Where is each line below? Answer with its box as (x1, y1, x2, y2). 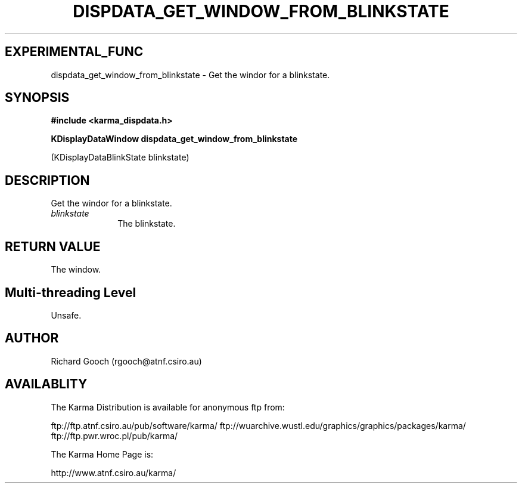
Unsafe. (51, 310, 82, 320)
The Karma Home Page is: (51, 449, 154, 459)
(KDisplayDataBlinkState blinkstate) (51, 152, 189, 163)
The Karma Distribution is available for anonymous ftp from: (51, 401, 285, 412)
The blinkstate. (117, 218, 176, 229)
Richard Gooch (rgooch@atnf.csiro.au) (51, 356, 202, 366)
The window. (51, 264, 101, 275)
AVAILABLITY (5, 376, 88, 392)
